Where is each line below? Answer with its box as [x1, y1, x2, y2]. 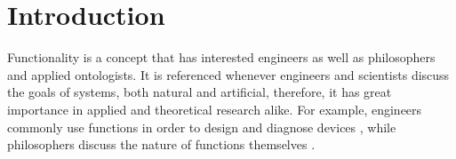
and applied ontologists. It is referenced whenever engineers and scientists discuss [7, 65, 450, 83]
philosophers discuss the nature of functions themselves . [7, 135, 316, 154]
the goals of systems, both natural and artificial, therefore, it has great [7, 83, 392, 101]
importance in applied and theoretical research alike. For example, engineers [7, 99, 422, 118]
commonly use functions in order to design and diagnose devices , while [7, 117, 396, 136]
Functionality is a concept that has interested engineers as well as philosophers [7, 48, 436, 67]
